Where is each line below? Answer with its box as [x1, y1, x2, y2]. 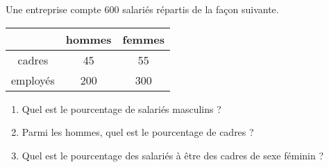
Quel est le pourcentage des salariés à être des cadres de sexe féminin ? [22, 148, 324, 162]
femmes [122, 30, 164, 47]
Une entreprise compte [6, 2, 101, 16]
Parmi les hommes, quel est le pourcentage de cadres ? [22, 125, 254, 139]
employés [11, 71, 55, 88]
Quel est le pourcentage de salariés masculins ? [22, 101, 221, 116]
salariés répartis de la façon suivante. [122, 2, 279, 16]
